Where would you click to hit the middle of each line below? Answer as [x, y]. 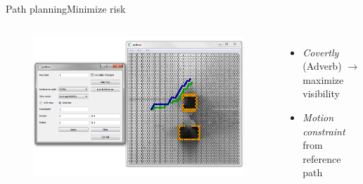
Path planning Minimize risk [66, 8]
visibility [321, 93]
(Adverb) [322, 66]
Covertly [321, 52]
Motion [318, 117]
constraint [324, 131]
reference [322, 158]
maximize [323, 79]
